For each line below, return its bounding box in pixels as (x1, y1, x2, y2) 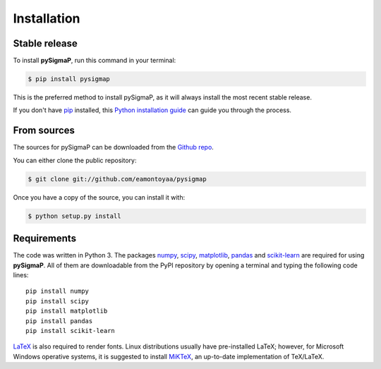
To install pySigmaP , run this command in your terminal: (13, 56, 176, 65)
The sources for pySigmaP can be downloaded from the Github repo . (13, 143, 214, 152)
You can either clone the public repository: (13, 156, 137, 164)
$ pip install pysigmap (28, 75, 111, 83)
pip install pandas (25, 317, 93, 325)
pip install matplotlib (25, 307, 108, 315)
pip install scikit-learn (25, 327, 116, 334)
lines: (13, 270, 29, 279)
